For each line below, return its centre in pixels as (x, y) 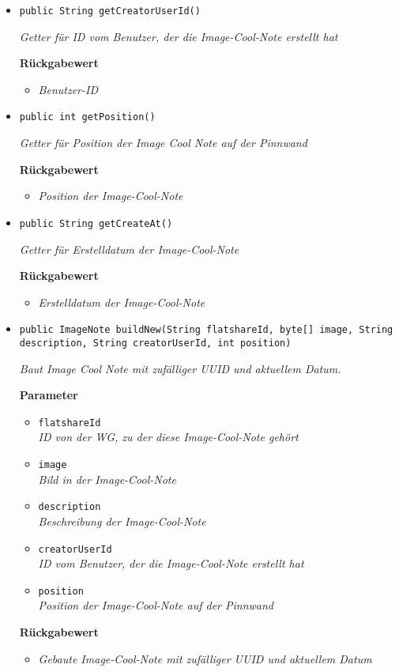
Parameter (49, 395)
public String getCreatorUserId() (110, 11)
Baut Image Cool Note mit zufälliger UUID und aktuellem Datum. (180, 368)
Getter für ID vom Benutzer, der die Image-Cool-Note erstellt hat (179, 36)
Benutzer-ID (68, 89)
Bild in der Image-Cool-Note (107, 479)
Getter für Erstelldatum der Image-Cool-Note (129, 249)
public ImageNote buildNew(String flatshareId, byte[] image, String (206, 330)
